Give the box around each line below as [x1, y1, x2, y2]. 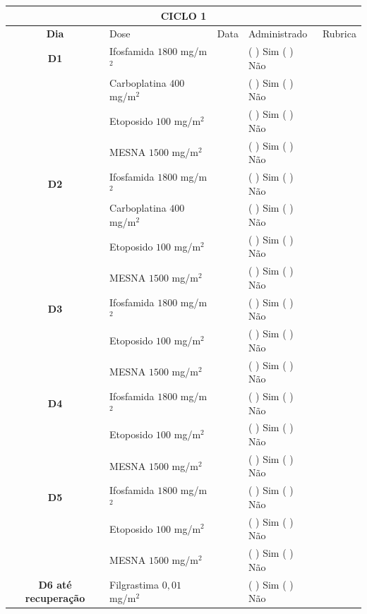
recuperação [25, 591, 85, 606]
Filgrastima [109, 577, 159, 591]
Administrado [248, 26, 308, 41]
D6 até [38, 577, 72, 591]
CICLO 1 [160, 8, 207, 23]
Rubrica [322, 26, 356, 41]
